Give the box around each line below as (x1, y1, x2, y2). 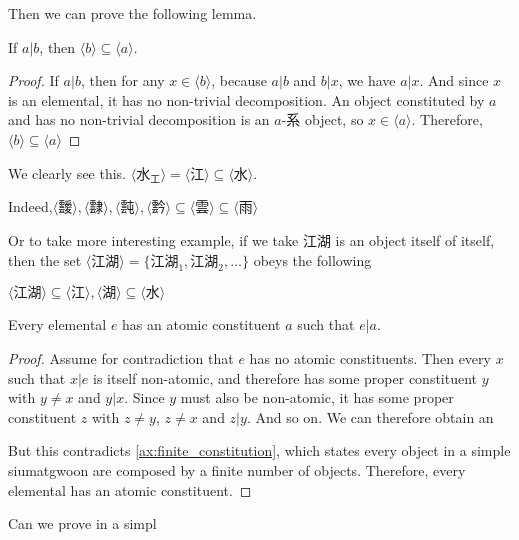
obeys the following (253, 249, 372, 270)
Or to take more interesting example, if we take (8, 229, 299, 250)
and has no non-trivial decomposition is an (8, 109, 270, 130)
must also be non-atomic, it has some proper (180, 387, 454, 408)
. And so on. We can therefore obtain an (246, 406, 494, 427)
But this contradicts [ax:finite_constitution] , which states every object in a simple (8, 440, 511, 461)
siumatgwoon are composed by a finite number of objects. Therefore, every (8, 459, 466, 480)
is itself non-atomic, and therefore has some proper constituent (93, 367, 478, 388)
